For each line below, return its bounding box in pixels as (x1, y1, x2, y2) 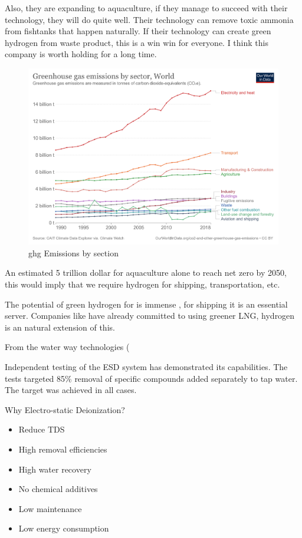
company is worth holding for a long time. (5, 48, 157, 60)
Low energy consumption (18, 522, 109, 534)
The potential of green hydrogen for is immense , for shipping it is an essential (5, 298, 288, 310)
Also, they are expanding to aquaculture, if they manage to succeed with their (5, 2, 288, 14)
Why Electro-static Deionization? (5, 403, 125, 415)
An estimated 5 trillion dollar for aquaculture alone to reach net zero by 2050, (5, 266, 287, 279)
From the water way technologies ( (5, 341, 130, 353)
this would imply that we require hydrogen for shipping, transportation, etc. (5, 278, 280, 290)
